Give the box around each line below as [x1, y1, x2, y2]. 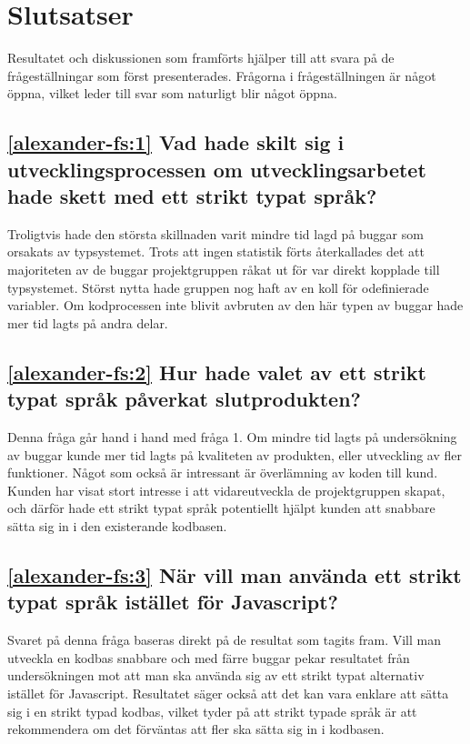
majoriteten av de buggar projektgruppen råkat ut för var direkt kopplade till [7, 260, 440, 279]
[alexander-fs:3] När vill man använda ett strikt [7, 561, 462, 588]
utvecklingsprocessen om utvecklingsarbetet [7, 155, 426, 183]
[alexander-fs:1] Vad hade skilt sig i [7, 128, 345, 156]
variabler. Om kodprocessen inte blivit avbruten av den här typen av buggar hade [7, 296, 464, 315]
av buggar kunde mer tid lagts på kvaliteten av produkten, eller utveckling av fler [7, 445, 463, 464]
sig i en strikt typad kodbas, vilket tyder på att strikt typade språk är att [7, 701, 417, 720]
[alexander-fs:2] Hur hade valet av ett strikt [7, 357, 426, 386]
